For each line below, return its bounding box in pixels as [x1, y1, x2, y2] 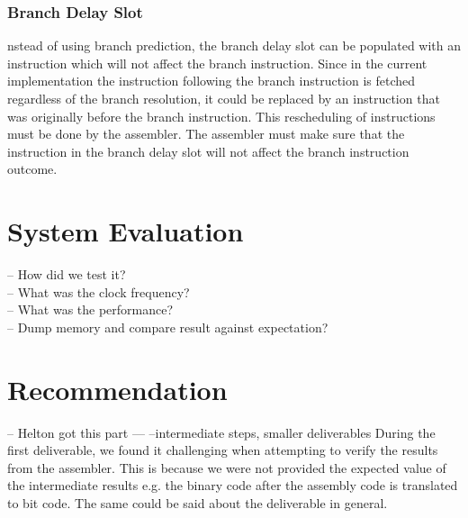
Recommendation [7, 370, 228, 407]
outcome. [7, 159, 58, 178]
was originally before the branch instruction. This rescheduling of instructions [7, 106, 436, 125]
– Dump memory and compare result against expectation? [7, 317, 328, 336]
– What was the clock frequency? [7, 282, 190, 301]
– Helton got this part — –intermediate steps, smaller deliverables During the [7, 423, 436, 441]
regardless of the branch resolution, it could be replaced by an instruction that [7, 89, 440, 107]
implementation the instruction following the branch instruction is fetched [7, 71, 416, 90]
